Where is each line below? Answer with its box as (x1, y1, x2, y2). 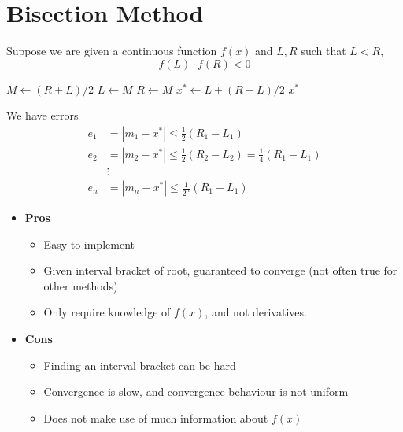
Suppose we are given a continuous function (6, 42, 217, 59)
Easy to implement (43, 235, 135, 252)
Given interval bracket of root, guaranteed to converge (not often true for (43, 262, 397, 279)
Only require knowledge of (43, 304, 171, 320)
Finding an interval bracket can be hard (43, 356, 236, 373)
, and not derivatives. (205, 304, 307, 320)
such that (301, 42, 346, 59)
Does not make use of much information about (43, 409, 268, 426)
